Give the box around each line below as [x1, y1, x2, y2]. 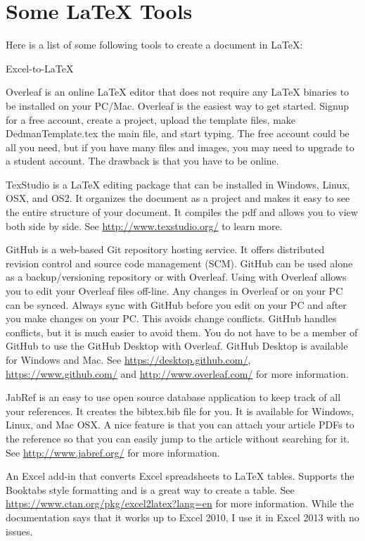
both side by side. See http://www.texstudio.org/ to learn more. [6, 218, 283, 233]
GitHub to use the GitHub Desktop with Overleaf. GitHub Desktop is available [6, 338, 348, 353]
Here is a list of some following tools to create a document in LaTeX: [6, 37, 303, 52]
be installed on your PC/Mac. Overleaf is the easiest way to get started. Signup [6, 98, 349, 113]
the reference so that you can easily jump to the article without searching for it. [6, 431, 350, 445]
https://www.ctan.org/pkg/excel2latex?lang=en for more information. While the [6, 496, 354, 511]
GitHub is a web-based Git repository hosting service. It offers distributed [6, 242, 325, 257]
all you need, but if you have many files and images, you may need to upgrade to [6, 139, 354, 154]
